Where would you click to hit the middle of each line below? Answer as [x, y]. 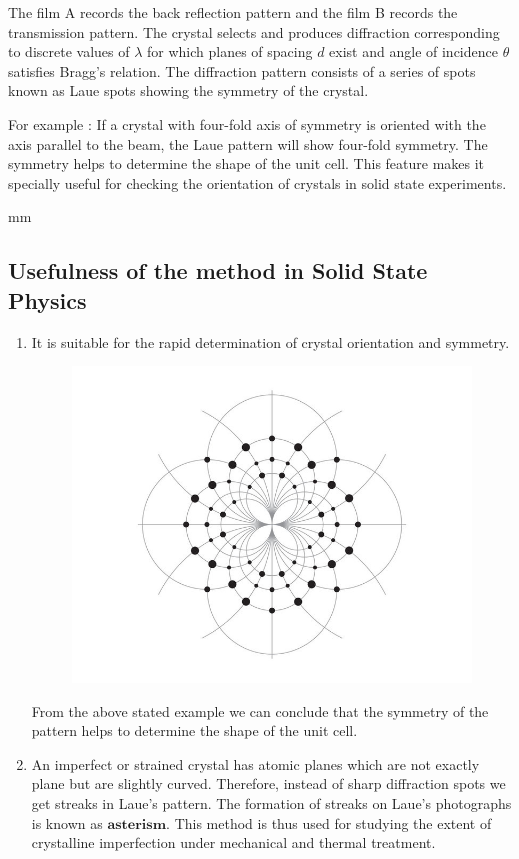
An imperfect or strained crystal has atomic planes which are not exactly [255, 763]
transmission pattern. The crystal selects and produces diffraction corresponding [254, 31]
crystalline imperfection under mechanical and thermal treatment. [233, 842]
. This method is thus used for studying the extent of [329, 822]
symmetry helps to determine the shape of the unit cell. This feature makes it [246, 163]
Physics [47, 299]
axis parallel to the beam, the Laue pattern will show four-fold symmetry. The [248, 143]
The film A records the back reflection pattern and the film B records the [233, 12]
